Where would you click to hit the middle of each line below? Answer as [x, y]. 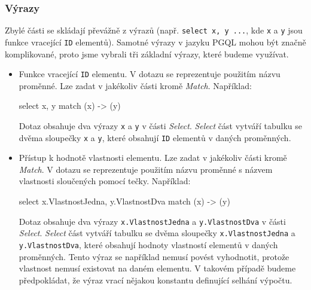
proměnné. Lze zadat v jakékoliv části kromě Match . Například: [135, 85]
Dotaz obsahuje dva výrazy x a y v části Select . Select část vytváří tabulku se [161, 125]
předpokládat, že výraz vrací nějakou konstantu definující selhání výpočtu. [155, 280]
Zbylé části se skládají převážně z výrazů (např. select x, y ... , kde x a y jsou [154, 30]
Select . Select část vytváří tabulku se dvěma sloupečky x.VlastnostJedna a [157, 233]
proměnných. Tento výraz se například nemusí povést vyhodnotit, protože [154, 256]
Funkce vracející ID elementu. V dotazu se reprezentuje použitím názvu [150, 74]
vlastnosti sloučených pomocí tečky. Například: [105, 181]
